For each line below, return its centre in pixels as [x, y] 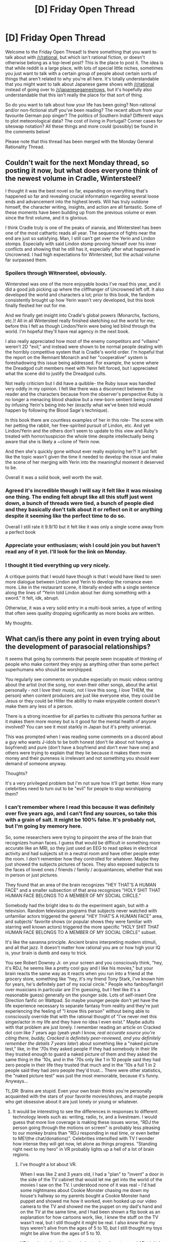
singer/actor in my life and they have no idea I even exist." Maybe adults [80, 1022]
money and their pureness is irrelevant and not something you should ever [82, 758]
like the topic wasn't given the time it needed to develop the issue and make [84, 457]
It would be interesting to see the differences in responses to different [85, 1111]
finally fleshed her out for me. [36, 305]
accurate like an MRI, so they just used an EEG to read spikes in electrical [81, 848]
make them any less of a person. [39, 706]
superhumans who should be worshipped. [49, 670]
